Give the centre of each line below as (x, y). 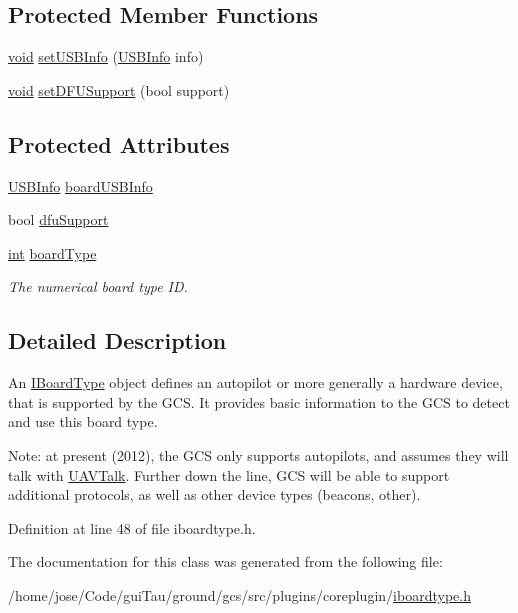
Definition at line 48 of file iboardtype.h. (132, 527)
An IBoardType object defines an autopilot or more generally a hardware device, (255, 382)
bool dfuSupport (58, 219)
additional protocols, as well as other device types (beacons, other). (214, 494)
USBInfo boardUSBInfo (80, 185)
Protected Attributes (119, 143)
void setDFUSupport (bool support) (119, 89)
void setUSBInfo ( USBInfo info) (106, 56)
